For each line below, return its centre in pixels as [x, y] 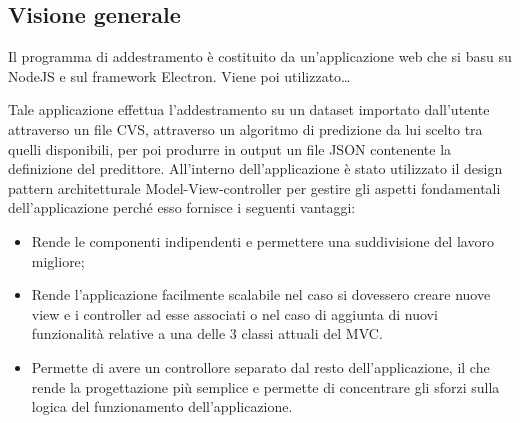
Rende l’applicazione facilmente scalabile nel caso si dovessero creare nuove [261, 294]
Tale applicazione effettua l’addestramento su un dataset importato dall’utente [249, 109]
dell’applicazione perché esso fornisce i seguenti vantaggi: [182, 207]
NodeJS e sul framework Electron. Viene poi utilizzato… [179, 75]
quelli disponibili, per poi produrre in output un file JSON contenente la [230, 148]
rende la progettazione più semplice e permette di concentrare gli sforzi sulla [265, 386]
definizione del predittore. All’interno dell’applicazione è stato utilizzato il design [255, 168]
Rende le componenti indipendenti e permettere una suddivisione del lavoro [262, 240]
